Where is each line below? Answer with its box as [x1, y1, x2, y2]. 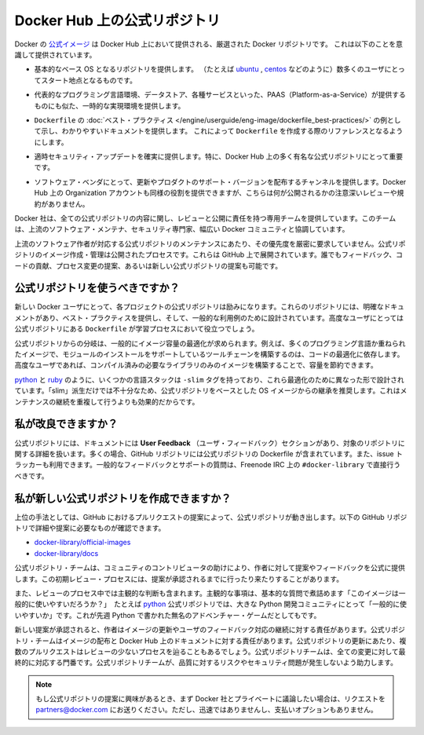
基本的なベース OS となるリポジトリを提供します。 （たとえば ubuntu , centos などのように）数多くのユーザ [34, 64, 385, 74]
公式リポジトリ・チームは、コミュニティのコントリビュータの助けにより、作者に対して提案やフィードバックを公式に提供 [14, 563, 406, 572]
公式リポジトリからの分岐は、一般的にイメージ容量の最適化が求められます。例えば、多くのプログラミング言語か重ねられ [14, 338, 406, 348]
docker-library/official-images [34, 538, 131, 547]
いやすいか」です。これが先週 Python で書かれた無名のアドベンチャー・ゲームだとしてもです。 [14, 610, 321, 620]
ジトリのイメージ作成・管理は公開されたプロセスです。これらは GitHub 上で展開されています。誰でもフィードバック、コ [14, 250, 404, 259]
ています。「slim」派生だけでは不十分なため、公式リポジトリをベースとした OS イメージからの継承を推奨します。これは [14, 386, 400, 396]
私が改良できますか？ [14, 417, 118, 431]
